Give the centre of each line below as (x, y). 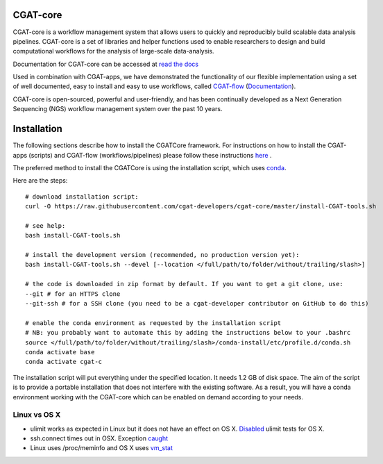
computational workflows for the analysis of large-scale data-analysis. (113, 51)
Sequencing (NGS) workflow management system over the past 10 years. (118, 109)
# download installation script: (82, 197)
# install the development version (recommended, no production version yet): (162, 255)
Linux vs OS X (37, 415)
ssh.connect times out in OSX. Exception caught (99, 438)
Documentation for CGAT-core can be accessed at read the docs (106, 64)
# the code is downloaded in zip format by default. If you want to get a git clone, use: (184, 284)
